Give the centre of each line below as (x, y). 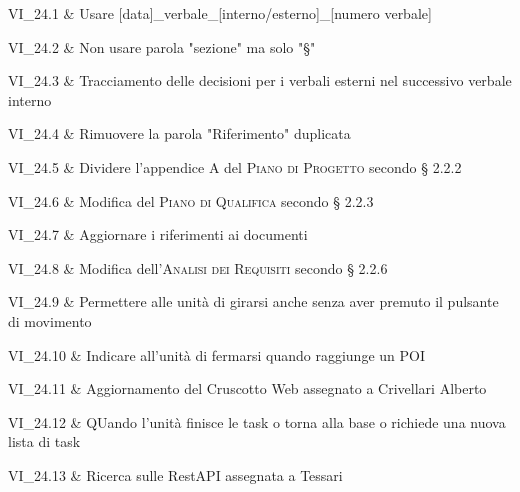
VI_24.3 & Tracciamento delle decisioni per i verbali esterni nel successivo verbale (260, 80)
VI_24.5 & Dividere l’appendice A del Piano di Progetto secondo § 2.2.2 (235, 166)
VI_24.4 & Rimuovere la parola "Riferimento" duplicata (179, 133)
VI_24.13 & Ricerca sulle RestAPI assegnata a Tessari (175, 474)
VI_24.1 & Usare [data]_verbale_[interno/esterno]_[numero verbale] (220, 13)
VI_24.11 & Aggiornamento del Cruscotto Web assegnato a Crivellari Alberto (247, 388)
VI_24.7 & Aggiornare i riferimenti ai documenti (158, 234)
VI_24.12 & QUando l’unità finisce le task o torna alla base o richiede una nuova (257, 421)
